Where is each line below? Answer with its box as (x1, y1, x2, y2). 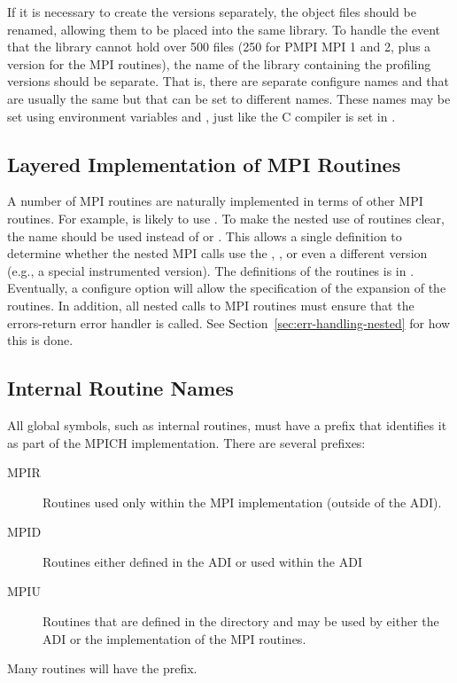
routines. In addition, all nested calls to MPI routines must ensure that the (7, 295, 414, 314)
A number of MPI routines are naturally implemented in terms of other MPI (7, 192, 423, 210)
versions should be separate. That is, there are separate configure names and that (7, 72, 449, 90)
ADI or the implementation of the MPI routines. (43, 629, 306, 648)
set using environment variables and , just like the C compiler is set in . (7, 106, 396, 125)
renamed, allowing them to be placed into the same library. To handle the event (7, 20, 441, 38)
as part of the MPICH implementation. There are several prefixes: (7, 433, 366, 451)
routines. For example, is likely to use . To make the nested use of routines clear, (7, 208, 445, 227)
